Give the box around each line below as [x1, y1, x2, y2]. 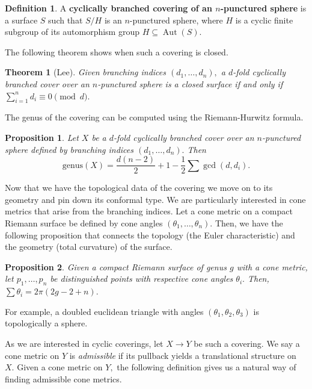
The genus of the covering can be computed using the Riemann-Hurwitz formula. [5, 111, 304, 123]
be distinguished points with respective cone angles [50, 272, 233, 285]
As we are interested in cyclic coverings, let [5, 337, 164, 349]
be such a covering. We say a [194, 337, 300, 349]
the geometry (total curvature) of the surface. [5, 240, 173, 253]
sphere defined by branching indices [5, 143, 133, 155]
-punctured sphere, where [129, 13, 223, 26]
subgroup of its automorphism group [5, 25, 139, 38]
